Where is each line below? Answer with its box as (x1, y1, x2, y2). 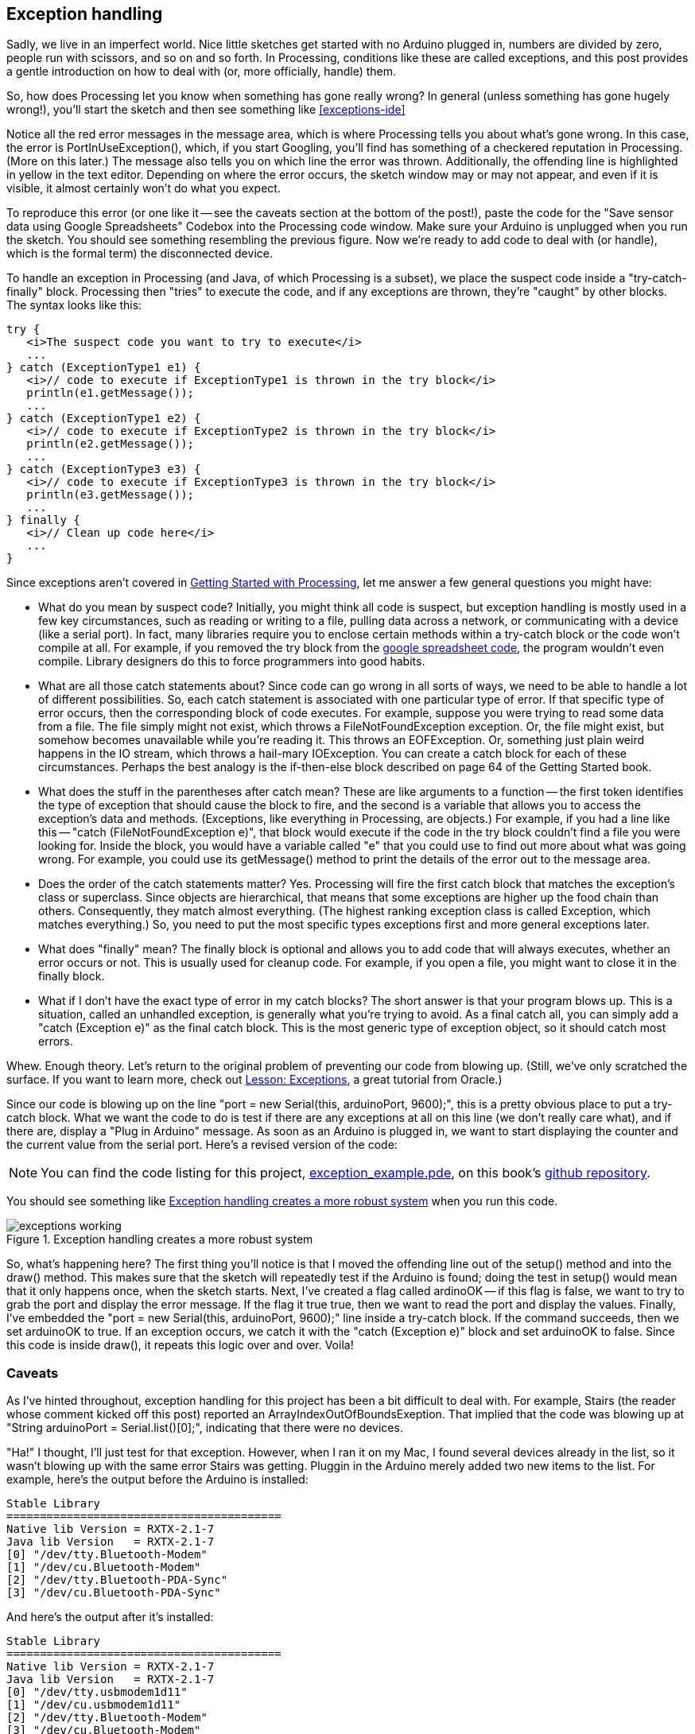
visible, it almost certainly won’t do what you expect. (6, 181, 281, 196)
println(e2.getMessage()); (26, 437, 195, 451)
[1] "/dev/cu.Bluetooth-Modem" (6, 1561, 201, 1574)
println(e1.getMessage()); (26, 386, 195, 400)
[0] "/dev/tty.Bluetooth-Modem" (6, 1548, 208, 1561)
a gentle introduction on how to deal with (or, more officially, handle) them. (6, 64, 397, 79)
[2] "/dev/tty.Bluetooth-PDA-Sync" (6, 1573, 228, 1587)
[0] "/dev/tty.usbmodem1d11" (6, 1686, 188, 1699)
